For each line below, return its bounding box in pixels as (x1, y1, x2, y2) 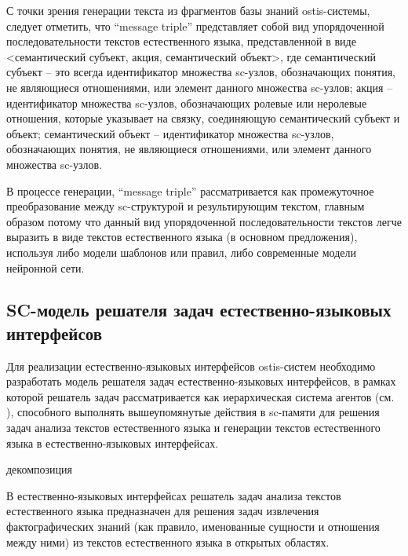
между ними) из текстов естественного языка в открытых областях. (6, 533, 330, 550)
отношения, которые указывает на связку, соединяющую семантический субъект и (6, 110, 400, 126)
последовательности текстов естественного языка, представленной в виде (6, 33, 356, 49)
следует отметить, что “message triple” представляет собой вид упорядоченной (6, 17, 384, 34)
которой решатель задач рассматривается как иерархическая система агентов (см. (6, 388, 395, 404)
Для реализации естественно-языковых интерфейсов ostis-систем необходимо (6, 357, 376, 374)
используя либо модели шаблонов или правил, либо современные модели (6, 243, 356, 260)
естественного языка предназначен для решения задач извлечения (6, 503, 319, 519)
